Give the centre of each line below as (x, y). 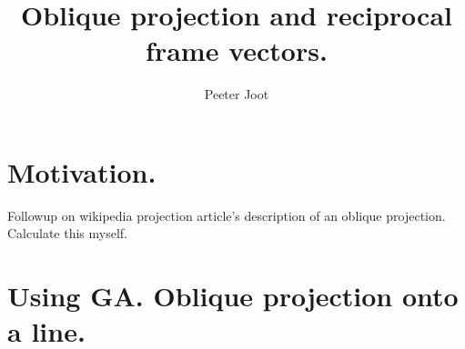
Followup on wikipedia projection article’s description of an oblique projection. (227, 215)
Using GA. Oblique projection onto (233, 296)
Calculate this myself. (67, 233)
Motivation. (82, 171)
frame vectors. (237, 50)
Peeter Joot (237, 94)
